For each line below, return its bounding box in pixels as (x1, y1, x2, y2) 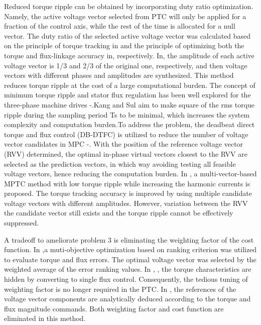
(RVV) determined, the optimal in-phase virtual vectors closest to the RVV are (4, 148, 247, 159)
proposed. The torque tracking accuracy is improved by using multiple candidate (4, 188, 252, 198)
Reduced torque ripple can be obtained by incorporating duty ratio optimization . (4, 1, 253, 11)
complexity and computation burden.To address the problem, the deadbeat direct (4, 119, 255, 130)
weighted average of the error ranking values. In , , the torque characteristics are (4, 264, 251, 274)
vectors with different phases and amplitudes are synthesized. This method (4, 70, 234, 80)
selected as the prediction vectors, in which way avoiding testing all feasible (4, 158, 236, 169)
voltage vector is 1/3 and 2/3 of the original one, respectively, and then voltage (4, 60, 247, 70)
